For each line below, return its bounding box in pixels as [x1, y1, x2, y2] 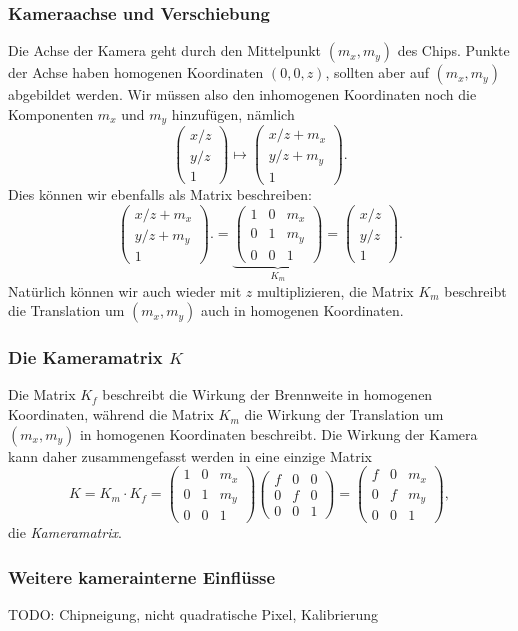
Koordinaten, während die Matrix [8, 404, 214, 425]
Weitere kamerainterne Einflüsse [8, 564, 276, 589]
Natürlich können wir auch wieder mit [8, 280, 242, 301]
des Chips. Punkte [397, 40, 510, 61]
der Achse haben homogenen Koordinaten [8, 62, 264, 83]
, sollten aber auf [325, 62, 429, 83]
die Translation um [8, 300, 125, 321]
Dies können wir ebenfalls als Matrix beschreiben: [8, 183, 312, 204]
